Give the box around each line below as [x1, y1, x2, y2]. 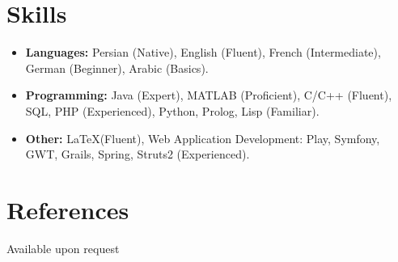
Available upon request [6, 239, 120, 256]
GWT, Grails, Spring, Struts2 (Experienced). [25, 146, 250, 163]
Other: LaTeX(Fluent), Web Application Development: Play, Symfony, [25, 129, 380, 146]
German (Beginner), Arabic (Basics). [25, 59, 209, 76]
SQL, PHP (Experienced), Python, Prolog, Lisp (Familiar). [25, 102, 320, 119]
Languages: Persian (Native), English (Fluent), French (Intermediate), [25, 44, 381, 61]
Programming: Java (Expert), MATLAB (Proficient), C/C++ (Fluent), [25, 87, 392, 104]
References [6, 192, 129, 226]
